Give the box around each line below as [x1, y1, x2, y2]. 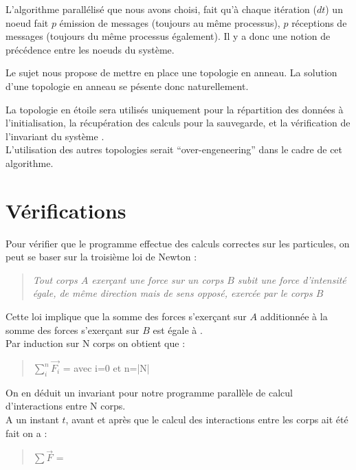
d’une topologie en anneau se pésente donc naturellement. [5, 78, 249, 93]
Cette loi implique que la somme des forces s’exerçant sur [5, 309, 247, 324]
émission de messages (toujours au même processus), [59, 15, 280, 30]
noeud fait [5, 15, 49, 30]
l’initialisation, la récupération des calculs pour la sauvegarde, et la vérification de [5, 115, 351, 130]
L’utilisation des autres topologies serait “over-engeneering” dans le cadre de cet [5, 142, 343, 157]
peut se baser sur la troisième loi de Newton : [5, 249, 197, 264]
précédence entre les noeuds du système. [5, 42, 175, 56]
